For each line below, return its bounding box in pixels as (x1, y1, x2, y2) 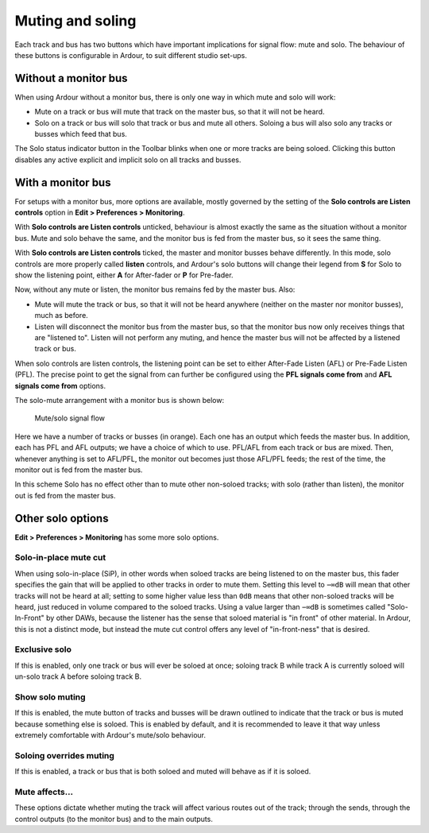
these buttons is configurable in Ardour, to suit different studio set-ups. (14, 50, 248, 60)
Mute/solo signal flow (34, 413, 106, 423)
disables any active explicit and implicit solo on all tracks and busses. (14, 155, 242, 165)
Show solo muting (14, 692, 87, 703)
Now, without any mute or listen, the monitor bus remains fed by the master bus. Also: (14, 285, 296, 294)
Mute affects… (14, 787, 74, 798)
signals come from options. (14, 381, 106, 390)
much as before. (34, 311, 89, 320)
